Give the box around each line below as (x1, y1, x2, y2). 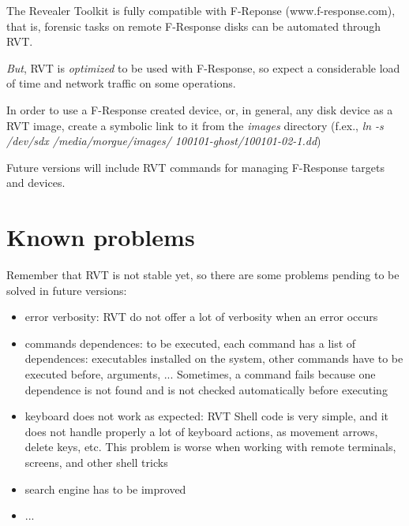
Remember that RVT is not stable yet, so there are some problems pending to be (6, 267, 400, 283)
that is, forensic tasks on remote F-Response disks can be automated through (6, 17, 381, 34)
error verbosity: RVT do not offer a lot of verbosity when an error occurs (24, 308, 378, 325)
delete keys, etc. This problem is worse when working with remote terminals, (24, 438, 396, 455)
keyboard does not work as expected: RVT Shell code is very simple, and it (24, 408, 389, 424)
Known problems (6, 221, 195, 253)
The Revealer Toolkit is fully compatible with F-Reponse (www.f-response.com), (6, 2, 396, 18)
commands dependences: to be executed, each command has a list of (24, 334, 356, 351)
